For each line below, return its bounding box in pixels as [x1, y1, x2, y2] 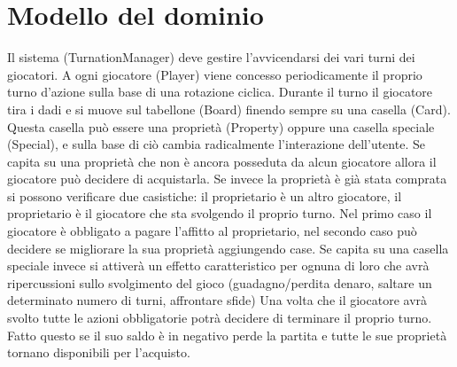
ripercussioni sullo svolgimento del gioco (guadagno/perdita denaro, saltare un [7, 273, 432, 292]
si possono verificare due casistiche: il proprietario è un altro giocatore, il [7, 186, 402, 205]
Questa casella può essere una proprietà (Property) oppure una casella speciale [7, 117, 435, 136]
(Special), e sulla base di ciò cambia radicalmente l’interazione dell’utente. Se [7, 135, 425, 153]
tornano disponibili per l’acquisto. [7, 343, 190, 362]
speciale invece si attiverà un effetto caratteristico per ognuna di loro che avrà [7, 256, 430, 275]
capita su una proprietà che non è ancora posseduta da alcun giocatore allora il [7, 152, 437, 170]
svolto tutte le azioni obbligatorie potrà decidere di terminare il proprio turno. [7, 308, 432, 327]
